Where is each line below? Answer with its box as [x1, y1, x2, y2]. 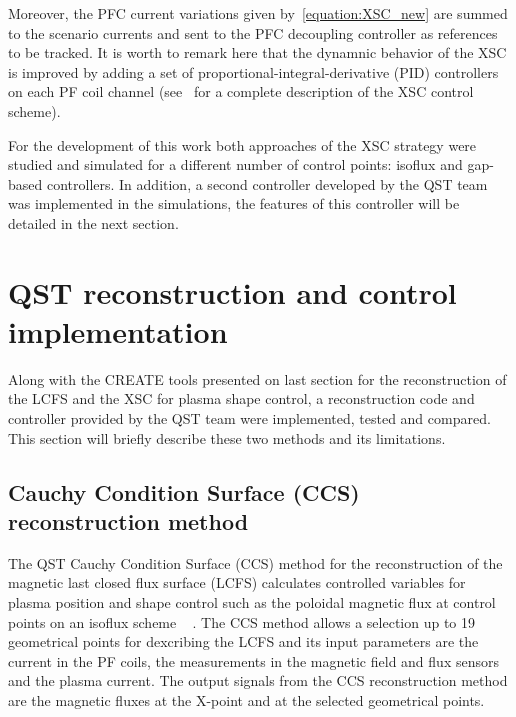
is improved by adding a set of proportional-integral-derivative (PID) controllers [8, 61, 499, 82]
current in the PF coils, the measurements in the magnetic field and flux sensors [8, 650, 499, 671]
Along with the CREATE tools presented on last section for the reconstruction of [8, 368, 507, 389]
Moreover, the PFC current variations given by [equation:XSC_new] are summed [8, 3, 508, 23]
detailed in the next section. [8, 212, 179, 233]
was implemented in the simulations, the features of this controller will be [8, 193, 460, 214]
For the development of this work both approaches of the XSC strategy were [8, 134, 477, 155]
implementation [8, 310, 228, 351]
